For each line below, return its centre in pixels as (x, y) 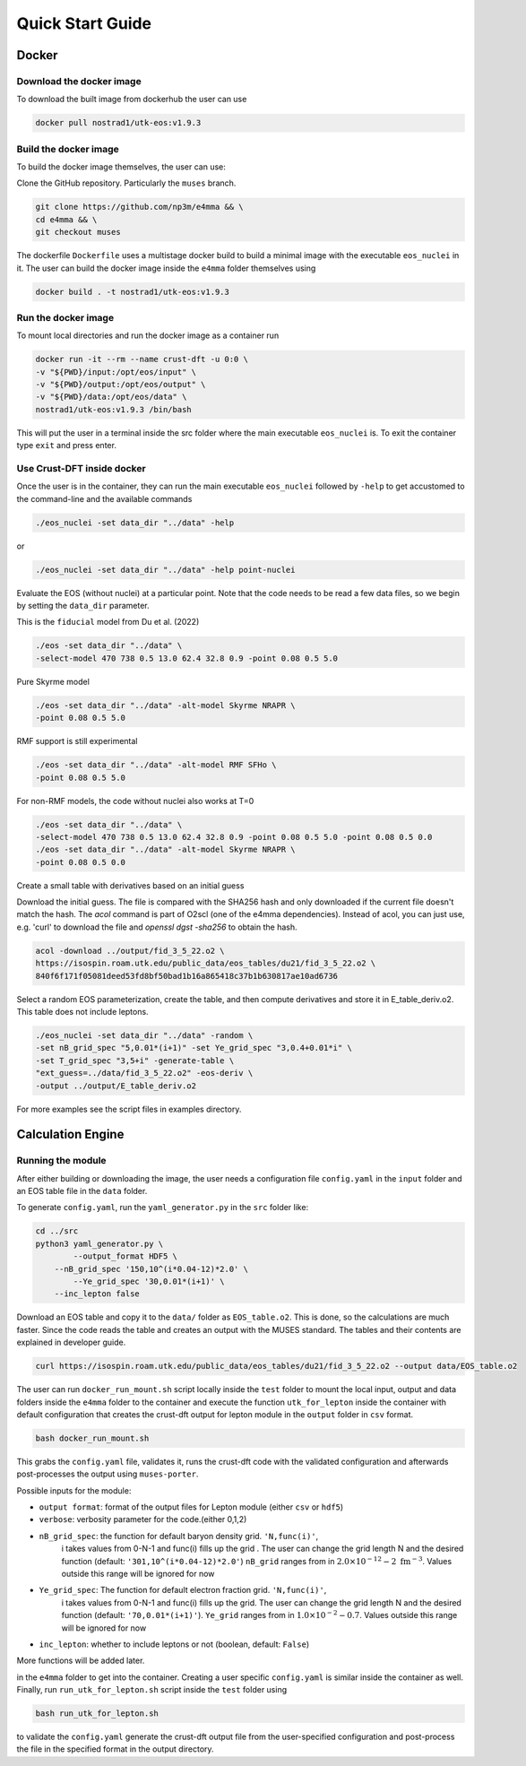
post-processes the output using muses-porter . (108, 1474)
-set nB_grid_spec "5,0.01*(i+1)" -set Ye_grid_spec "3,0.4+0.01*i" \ (194, 1048)
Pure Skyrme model (53, 681)
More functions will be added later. (81, 1661)
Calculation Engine (70, 1134)
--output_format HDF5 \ (125, 1256)
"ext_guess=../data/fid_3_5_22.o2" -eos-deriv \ (144, 1073)
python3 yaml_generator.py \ (99, 1243)
